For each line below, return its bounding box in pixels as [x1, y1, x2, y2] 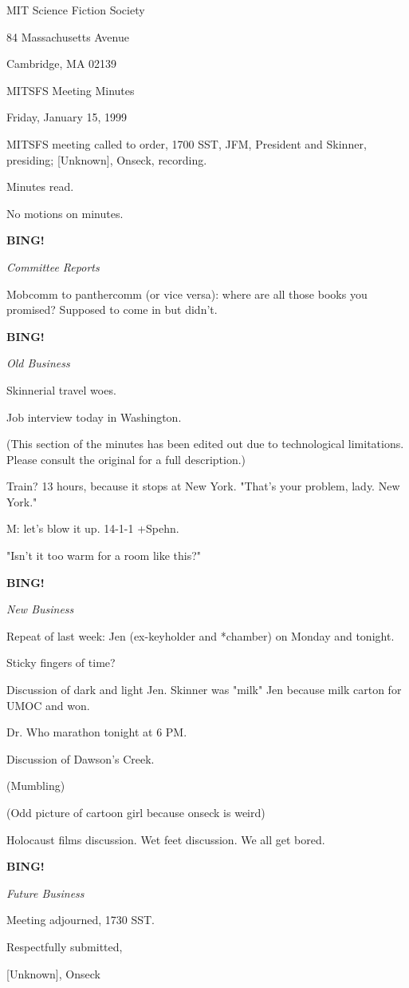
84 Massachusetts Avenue [6, 28, 129, 45]
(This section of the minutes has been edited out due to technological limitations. [6, 435, 404, 452]
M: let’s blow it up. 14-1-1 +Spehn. [6, 520, 179, 537]
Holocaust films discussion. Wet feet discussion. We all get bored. [6, 831, 325, 847]
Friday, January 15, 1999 [6, 109, 128, 125]
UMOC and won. [6, 696, 90, 713]
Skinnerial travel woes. [6, 381, 116, 398]
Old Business [6, 355, 70, 371]
